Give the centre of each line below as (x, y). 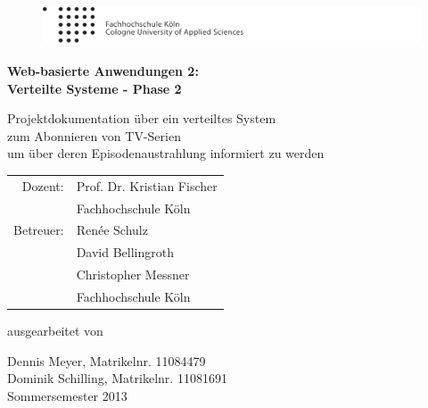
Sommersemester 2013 (67, 395)
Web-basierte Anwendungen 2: (103, 71)
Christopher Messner (133, 275)
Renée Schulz (112, 230)
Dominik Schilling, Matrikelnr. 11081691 (117, 378)
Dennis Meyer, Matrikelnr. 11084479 (107, 360)
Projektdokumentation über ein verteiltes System (142, 118)
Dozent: (43, 185)
